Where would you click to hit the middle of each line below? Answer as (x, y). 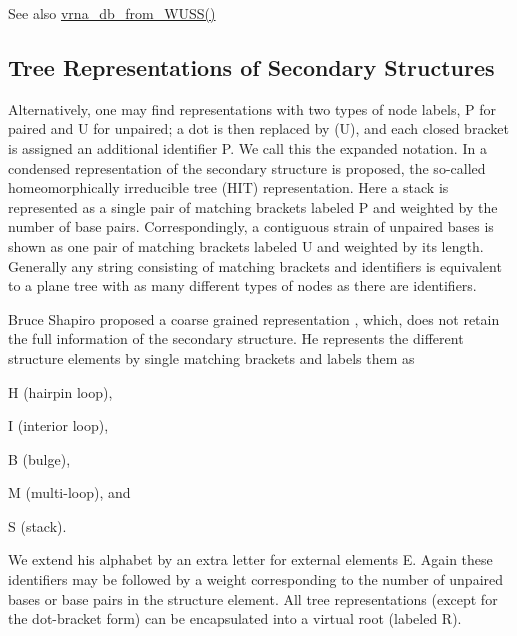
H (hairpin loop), (60, 391)
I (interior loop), (58, 425)
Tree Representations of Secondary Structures (251, 66)
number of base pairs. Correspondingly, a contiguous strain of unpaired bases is (251, 226)
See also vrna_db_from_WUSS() (112, 13)
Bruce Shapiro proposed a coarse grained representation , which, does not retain (254, 318)
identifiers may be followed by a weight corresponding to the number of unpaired (256, 579)
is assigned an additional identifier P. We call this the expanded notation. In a (247, 147)
